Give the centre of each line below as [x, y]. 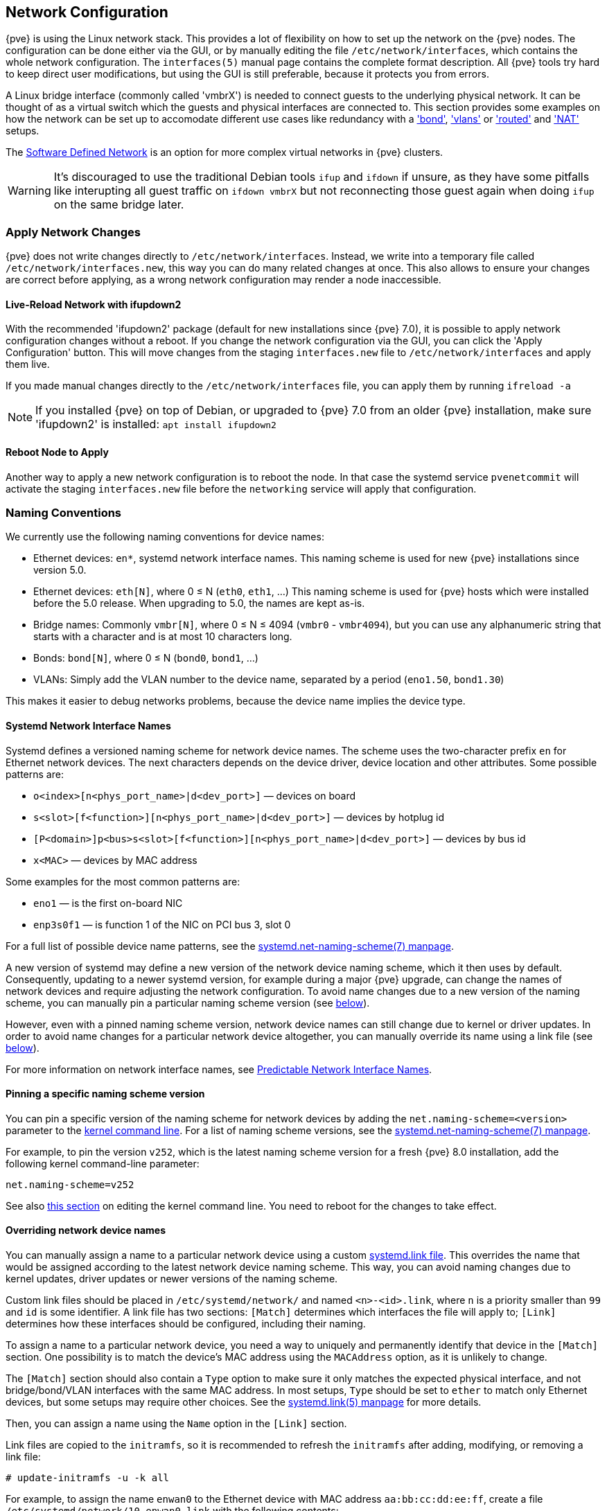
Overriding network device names [86, 1230]
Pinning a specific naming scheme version [105, 1094]
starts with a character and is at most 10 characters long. [163, 637]
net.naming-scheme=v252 [70, 1184]
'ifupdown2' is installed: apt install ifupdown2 [156, 424]
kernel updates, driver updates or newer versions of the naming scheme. [172, 1279]
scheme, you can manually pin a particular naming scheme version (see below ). [188, 1002]
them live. [28, 364]
